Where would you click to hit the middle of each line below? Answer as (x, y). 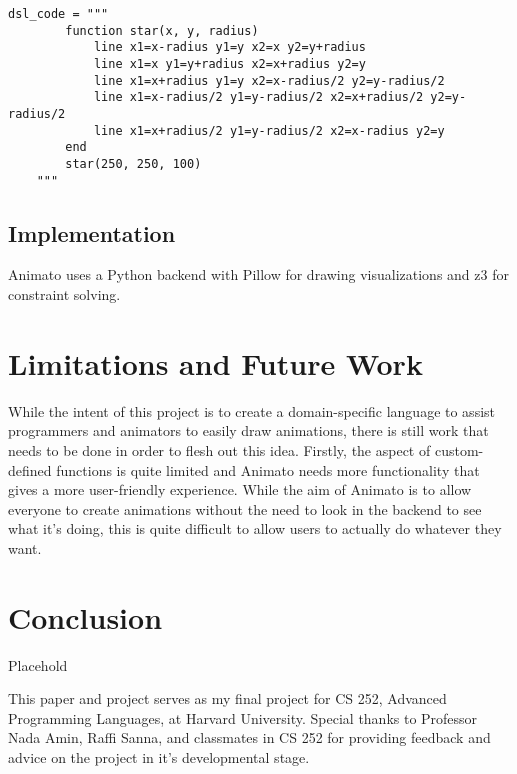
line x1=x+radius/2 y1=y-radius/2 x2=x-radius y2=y (269, 130)
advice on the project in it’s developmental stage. (159, 756)
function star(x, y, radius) (162, 30)
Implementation (92, 232)
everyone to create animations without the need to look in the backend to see (245, 508)
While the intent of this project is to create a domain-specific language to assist (252, 410)
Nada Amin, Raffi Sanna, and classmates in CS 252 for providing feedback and (249, 737)
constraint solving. (64, 294)
